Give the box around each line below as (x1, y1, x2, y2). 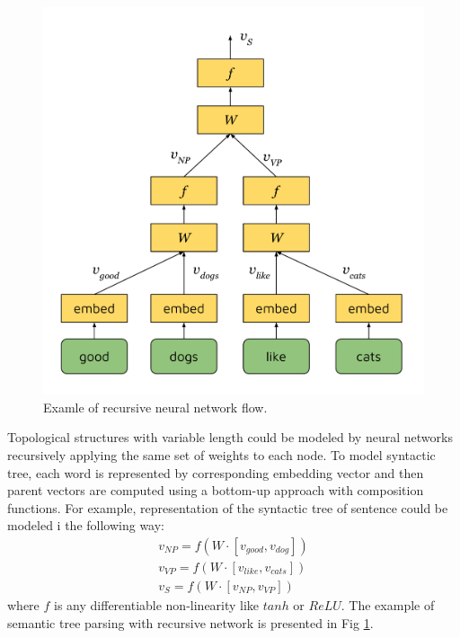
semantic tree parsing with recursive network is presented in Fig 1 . (7, 613, 374, 632)
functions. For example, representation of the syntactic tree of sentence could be (7, 498, 448, 517)
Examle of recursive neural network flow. (43, 397, 268, 416)
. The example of (341, 596, 435, 614)
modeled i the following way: (7, 516, 164, 535)
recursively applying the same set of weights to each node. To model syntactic (7, 445, 436, 464)
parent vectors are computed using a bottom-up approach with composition (7, 481, 424, 500)
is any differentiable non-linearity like (54, 596, 260, 614)
